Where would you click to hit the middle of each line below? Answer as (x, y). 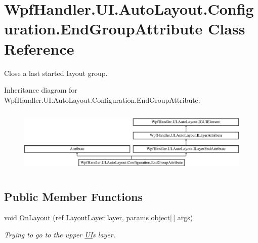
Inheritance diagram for (41, 90)
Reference (39, 48)
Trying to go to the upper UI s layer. (60, 234)
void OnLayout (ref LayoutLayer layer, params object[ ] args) (99, 217)
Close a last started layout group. (56, 73)
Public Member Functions (73, 196)
